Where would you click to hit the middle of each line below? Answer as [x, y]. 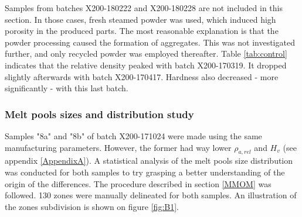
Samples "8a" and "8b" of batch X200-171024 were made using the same [133, 135]
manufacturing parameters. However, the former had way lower [118, 147]
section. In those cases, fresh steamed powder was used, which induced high [140, 19]
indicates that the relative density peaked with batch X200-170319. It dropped [146, 65]
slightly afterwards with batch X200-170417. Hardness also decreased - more [142, 76]
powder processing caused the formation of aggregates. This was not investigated [150, 42]
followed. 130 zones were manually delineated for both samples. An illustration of [151, 195]
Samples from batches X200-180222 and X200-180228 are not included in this [144, 8]
